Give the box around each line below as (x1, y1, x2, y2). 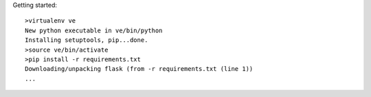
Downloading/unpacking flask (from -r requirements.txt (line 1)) (25, 65, 254, 73)
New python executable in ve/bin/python (25, 26, 163, 34)
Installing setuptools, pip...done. (25, 36, 148, 44)
